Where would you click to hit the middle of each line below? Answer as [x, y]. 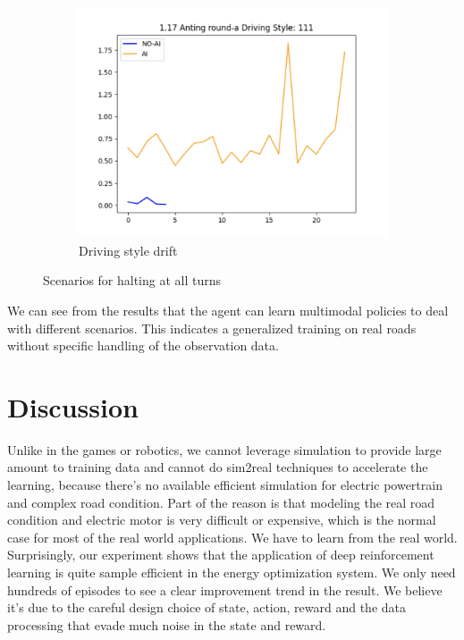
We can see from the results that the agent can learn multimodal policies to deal [228, 310]
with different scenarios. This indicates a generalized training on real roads [212, 328]
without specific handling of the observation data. [143, 345]
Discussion [73, 406]
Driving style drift [128, 250]
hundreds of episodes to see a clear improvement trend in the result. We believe [225, 589]
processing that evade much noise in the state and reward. [167, 624]
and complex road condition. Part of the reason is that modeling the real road [221, 502]
